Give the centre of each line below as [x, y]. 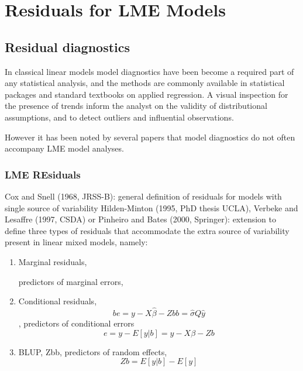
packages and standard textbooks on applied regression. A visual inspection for [147, 94]
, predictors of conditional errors [76, 323]
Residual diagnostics [68, 47]
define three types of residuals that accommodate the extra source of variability [147, 230]
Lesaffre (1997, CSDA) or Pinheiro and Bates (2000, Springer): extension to [140, 219]
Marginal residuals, [53, 261]
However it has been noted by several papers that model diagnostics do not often [150, 137]
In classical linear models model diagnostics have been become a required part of [149, 71]
